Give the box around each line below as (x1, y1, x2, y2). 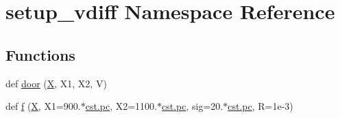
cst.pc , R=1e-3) (228, 99, 293, 113)
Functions (5, 44, 75, 65)
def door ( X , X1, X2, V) (5, 76, 107, 90)
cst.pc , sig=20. (162, 99, 223, 113)
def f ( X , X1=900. (5, 99, 81, 113)
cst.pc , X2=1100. (85, 99, 158, 113)
